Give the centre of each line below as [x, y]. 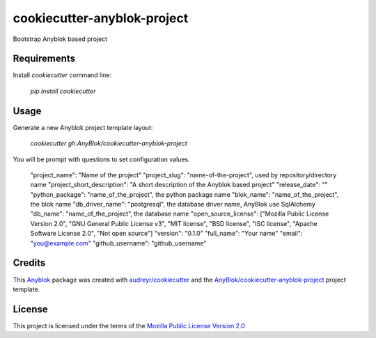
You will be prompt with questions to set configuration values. [102, 159]
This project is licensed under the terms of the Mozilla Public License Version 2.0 [129, 325]
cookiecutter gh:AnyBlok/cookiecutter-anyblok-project [109, 143]
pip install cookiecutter [63, 91]
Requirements [44, 59]
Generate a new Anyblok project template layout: [83, 127]
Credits [29, 263]
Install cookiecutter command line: [62, 75]
